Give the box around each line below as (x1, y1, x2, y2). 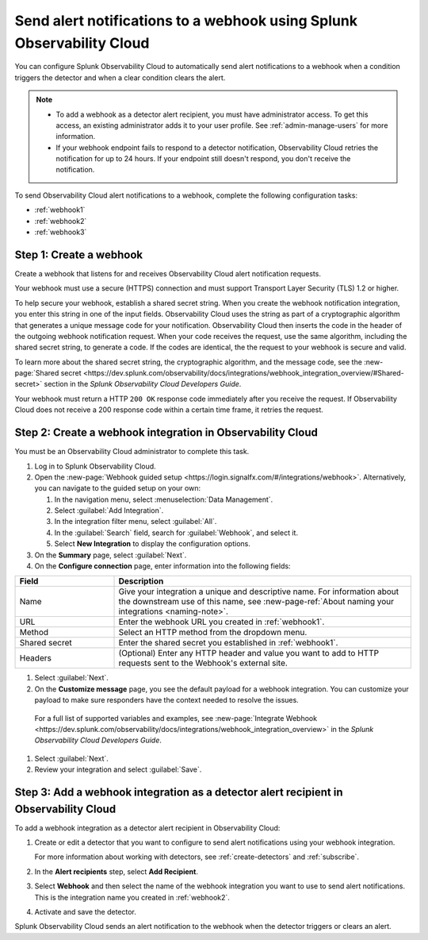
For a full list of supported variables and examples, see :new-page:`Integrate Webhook (34, 713, 317, 722)
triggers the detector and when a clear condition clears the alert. (14, 72, 226, 83)
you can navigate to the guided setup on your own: (34, 483, 201, 493)
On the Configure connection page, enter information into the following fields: (34, 561, 291, 571)
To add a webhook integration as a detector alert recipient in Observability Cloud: (14, 822, 281, 833)
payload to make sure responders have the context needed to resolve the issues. (34, 695, 299, 705)
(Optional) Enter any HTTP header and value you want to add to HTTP (118, 648, 380, 659)
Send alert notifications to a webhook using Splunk (14, 12, 358, 29)
